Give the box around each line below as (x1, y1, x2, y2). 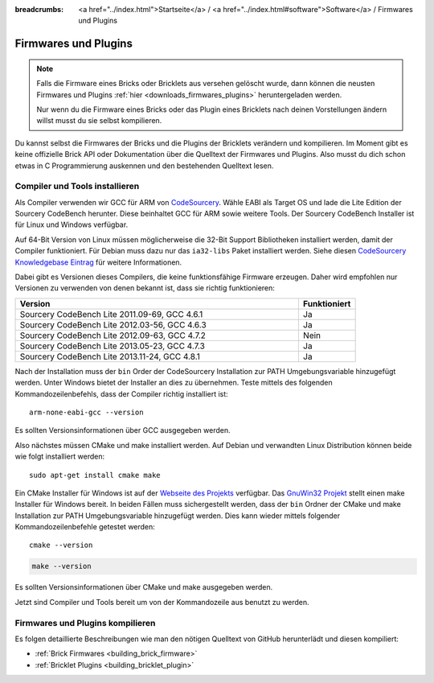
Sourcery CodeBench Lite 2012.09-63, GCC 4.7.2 (19, 330, 207, 341)
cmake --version (29, 541, 93, 550)
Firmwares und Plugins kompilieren (14, 617, 156, 628)
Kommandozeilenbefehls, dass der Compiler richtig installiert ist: (14, 389, 228, 398)
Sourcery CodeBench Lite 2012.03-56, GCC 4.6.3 (19, 319, 207, 330)
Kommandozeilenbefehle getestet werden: (14, 522, 156, 532)
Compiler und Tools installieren (14, 181, 140, 192)
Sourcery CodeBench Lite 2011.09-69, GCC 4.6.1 (19, 308, 203, 319)
